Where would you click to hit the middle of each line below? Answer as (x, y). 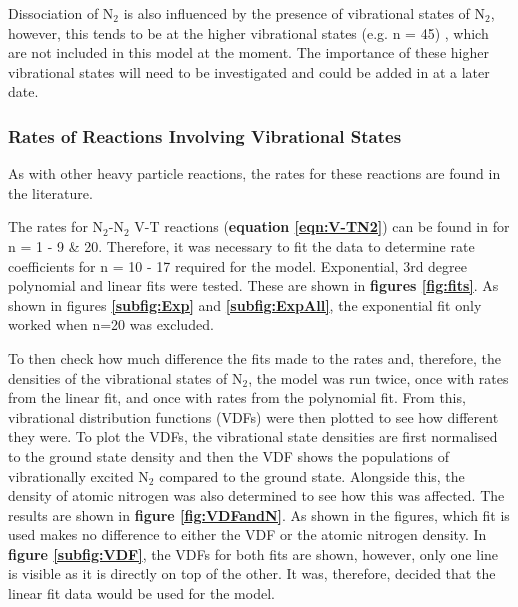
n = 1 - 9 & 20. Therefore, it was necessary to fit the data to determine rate (241, 245)
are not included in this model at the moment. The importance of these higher (248, 52)
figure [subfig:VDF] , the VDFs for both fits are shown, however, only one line (253, 553)
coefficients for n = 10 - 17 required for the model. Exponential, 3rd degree (238, 265)
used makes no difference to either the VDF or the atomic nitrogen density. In (247, 534)
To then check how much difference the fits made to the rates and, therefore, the (254, 357)
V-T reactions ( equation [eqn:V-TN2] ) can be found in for (322, 226)
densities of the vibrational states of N (125, 377)
